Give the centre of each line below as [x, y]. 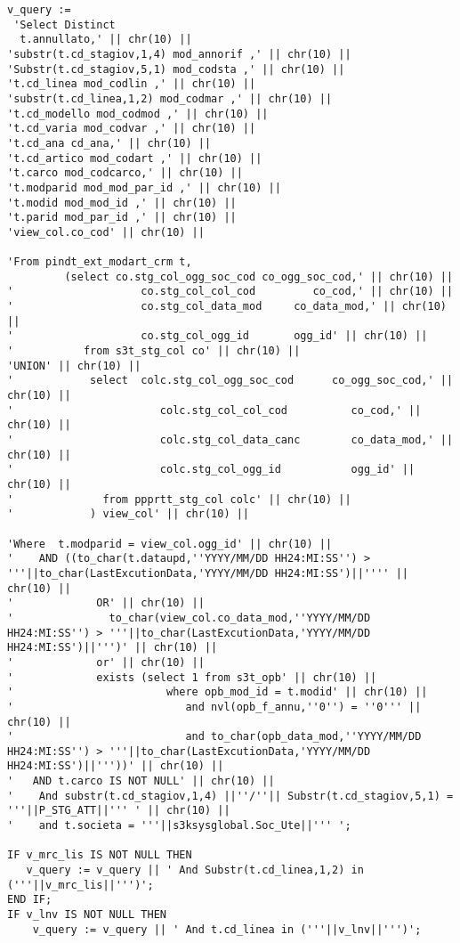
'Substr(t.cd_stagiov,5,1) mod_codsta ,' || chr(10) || [176, 69]
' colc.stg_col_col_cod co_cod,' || [214, 410]
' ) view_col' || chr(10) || [129, 514]
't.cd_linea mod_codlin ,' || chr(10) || [132, 84]
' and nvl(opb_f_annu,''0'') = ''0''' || [214, 707]
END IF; [30, 900]
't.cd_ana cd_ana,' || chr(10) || [109, 143]
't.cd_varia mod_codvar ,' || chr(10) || [132, 129]
